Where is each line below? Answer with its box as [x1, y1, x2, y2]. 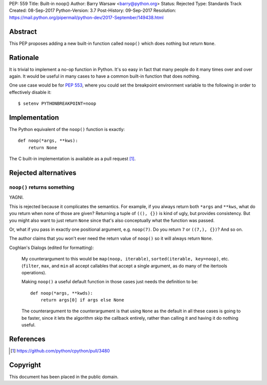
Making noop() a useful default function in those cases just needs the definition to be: [21, 279, 198, 285]
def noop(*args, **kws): [18, 138, 78, 143]
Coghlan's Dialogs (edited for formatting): [9, 245, 94, 251]
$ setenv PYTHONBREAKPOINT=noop [18, 101, 96, 106]
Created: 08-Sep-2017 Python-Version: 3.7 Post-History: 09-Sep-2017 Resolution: [9, 7, 177, 13]
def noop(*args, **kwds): [30, 290, 93, 296]
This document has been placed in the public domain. [9, 374, 119, 380]
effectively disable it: [9, 89, 52, 95]
